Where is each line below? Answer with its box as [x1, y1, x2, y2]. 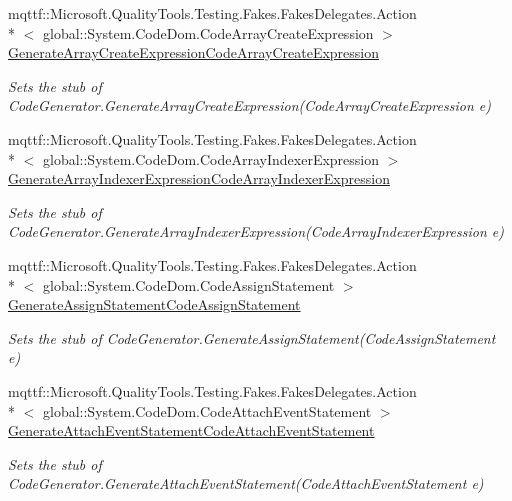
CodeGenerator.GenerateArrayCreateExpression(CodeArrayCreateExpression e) [8, 95, 491, 116]
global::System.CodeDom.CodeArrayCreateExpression [42, 22, 374, 43]
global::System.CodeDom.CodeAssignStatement [42, 274, 335, 295]
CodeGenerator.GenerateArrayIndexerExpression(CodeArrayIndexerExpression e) [8, 221, 504, 242]
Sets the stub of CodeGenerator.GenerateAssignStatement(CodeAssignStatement [8, 327, 496, 348]
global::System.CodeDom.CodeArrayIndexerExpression [42, 148, 380, 169]
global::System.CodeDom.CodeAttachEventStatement [42, 400, 372, 421]
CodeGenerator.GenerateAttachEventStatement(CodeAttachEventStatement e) [8, 473, 484, 494]
